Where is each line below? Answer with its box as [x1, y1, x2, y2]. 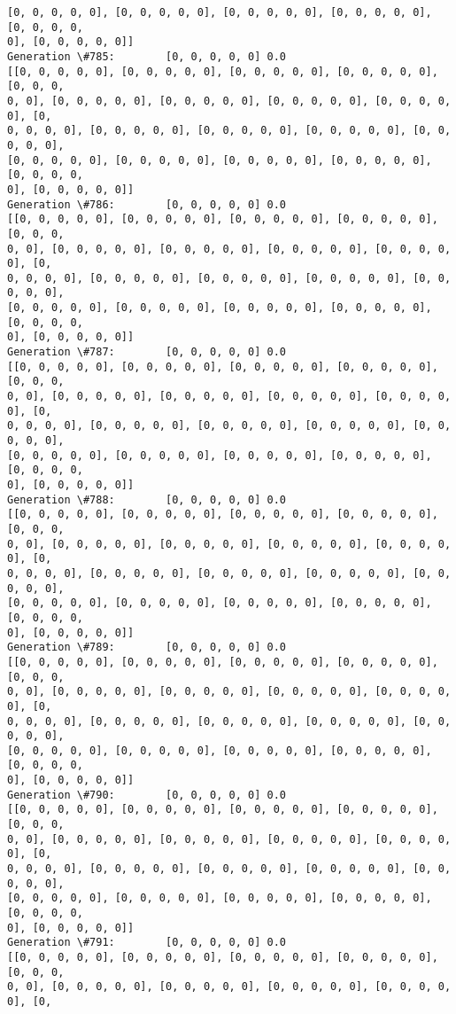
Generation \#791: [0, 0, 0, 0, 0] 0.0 [7, 936, 286, 949]
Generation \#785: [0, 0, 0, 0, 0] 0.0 [7, 50, 286, 63]
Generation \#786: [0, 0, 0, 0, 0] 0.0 [7, 198, 286, 211]
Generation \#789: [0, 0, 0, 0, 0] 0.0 [7, 641, 286, 654]
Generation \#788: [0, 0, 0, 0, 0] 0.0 [7, 493, 286, 506]
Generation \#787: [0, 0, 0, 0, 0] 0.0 [7, 346, 286, 359]
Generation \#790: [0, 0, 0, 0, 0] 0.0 [7, 788, 286, 801]
